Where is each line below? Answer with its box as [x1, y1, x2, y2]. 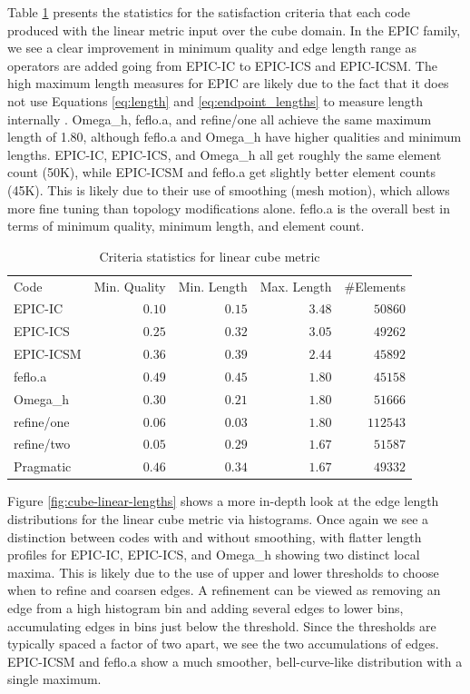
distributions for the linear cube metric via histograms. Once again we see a [7, 510, 429, 528]
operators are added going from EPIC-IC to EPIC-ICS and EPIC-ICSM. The [7, 55, 437, 74]
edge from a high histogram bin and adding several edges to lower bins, [7, 598, 404, 617]
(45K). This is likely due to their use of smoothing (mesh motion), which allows [7, 180, 450, 199]
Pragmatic [14, 457, 72, 476]
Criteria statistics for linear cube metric [99, 246, 320, 265]
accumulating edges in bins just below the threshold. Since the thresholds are [7, 616, 436, 635]
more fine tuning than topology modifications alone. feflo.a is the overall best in [7, 198, 451, 217]
